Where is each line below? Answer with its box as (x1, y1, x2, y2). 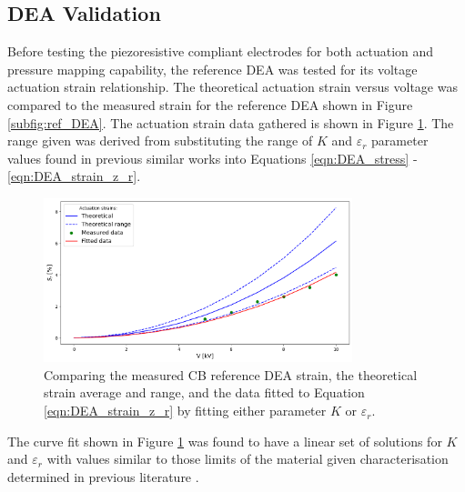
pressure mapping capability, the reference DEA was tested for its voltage (7, 59, 418, 78)
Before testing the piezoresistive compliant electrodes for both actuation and (7, 42, 434, 61)
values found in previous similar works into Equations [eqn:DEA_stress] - (7, 148, 418, 167)
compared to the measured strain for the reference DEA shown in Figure (7, 95, 413, 114)
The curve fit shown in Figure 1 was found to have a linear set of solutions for (7, 431, 442, 450)
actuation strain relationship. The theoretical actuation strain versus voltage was (7, 77, 458, 96)
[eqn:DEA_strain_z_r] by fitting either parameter (44, 401, 327, 420)
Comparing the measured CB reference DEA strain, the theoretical (44, 365, 418, 384)
